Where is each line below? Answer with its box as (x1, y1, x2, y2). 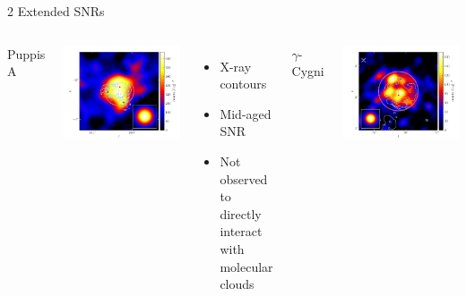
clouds (220, 275, 255, 293)
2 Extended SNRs (7, 2, 105, 20)
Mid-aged (220, 104, 272, 123)
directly (220, 204, 262, 223)
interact (220, 222, 263, 241)
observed (220, 169, 268, 188)
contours (220, 74, 267, 93)
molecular (220, 257, 273, 275)
